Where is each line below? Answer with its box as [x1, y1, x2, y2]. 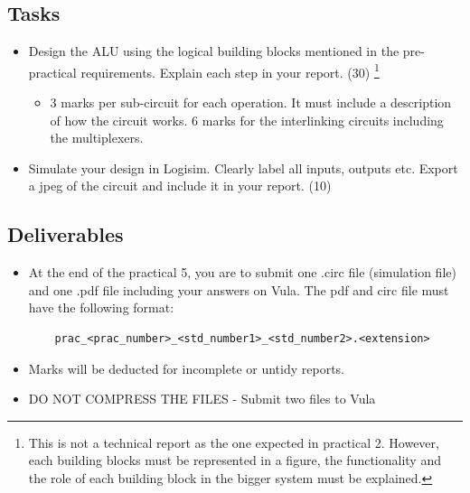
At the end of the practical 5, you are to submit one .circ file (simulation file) [28, 263, 456, 282]
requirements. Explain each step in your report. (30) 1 [80, 60, 380, 81]
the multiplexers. [50, 128, 144, 147]
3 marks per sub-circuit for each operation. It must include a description [50, 93, 452, 112]
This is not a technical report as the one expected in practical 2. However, [28, 433, 439, 451]
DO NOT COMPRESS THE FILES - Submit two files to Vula [28, 389, 376, 408]
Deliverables [7, 220, 124, 248]
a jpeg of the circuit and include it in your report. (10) [28, 176, 332, 195]
